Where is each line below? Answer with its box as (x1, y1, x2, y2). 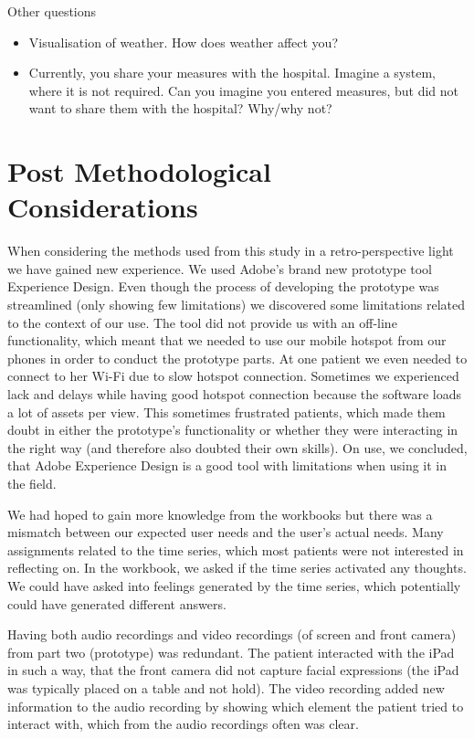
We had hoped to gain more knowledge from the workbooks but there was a (7, 504, 433, 523)
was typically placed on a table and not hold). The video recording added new (7, 678, 445, 697)
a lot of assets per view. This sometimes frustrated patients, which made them (7, 402, 446, 421)
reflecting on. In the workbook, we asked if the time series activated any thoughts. (7, 558, 467, 577)
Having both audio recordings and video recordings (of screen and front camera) (7, 625, 457, 644)
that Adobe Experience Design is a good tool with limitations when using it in (7, 456, 448, 475)
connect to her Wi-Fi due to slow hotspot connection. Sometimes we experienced (7, 366, 459, 385)
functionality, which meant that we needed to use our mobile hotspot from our (7, 331, 447, 350)
